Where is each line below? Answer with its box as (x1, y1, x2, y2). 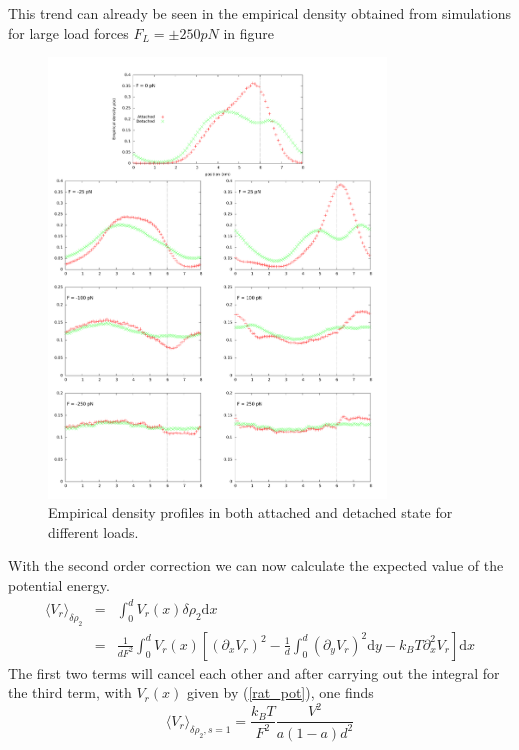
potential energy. (8, 574, 110, 595)
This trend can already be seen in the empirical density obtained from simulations (8, 3, 511, 23)
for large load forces (8, 22, 129, 43)
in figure (223, 22, 275, 43)
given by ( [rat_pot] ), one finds (186, 682, 374, 703)
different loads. (48, 521, 139, 542)
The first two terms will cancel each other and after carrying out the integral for (8, 662, 500, 683)
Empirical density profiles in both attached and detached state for (48, 502, 453, 523)
